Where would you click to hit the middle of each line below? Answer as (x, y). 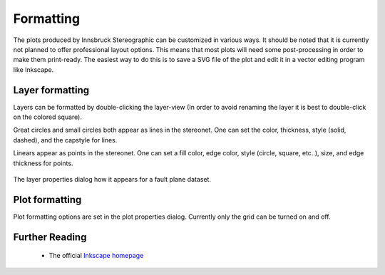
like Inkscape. (34, 69)
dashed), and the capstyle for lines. (65, 140)
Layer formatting (51, 90)
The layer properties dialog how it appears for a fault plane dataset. (112, 179)
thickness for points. (43, 163)
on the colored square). (47, 117)
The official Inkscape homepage (96, 256)
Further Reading (50, 237)
